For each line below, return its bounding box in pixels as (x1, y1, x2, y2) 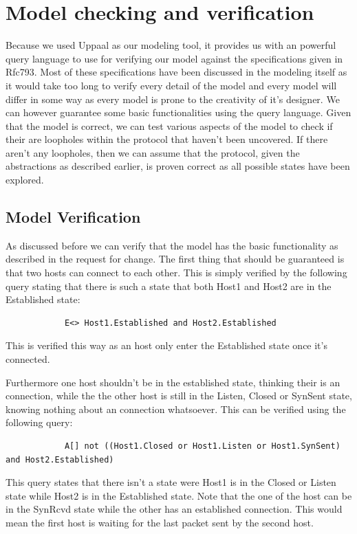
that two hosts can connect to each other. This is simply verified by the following (6, 265, 347, 280)
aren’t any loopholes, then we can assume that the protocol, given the (6, 145, 300, 159)
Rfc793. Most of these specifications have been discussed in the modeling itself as (6, 65, 347, 79)
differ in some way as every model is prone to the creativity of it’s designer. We (6, 91, 340, 106)
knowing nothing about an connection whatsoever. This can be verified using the (6, 401, 346, 416)
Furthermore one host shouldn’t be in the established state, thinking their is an (6, 375, 340, 389)
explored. (6, 173, 44, 187)
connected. (6, 352, 50, 366)
